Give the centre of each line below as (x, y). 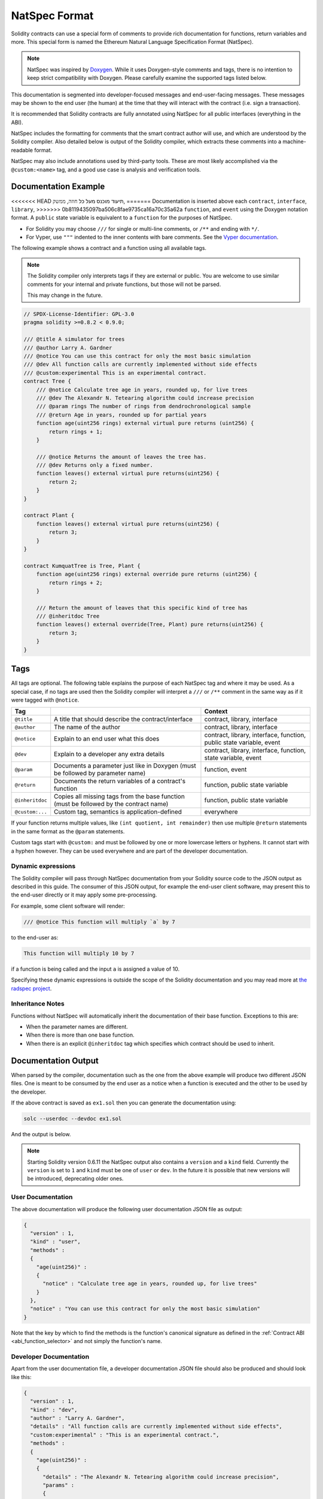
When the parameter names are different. (77, 1027)
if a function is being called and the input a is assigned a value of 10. (95, 969)
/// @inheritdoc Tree (68, 616)
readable (22, 150)
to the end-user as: (35, 937)
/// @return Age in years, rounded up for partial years (121, 415)
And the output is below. (41, 1134)
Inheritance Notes (38, 1004)
